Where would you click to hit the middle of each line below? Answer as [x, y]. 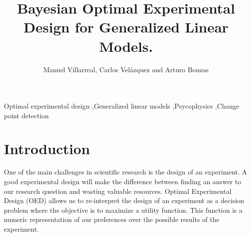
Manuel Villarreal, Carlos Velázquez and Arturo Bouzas [126, 69]
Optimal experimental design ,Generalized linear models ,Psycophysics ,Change [122, 106]
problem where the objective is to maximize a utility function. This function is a [123, 210]
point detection [26, 115]
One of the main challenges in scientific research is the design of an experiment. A [125, 172]
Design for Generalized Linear [126, 27]
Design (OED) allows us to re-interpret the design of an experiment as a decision [124, 200]
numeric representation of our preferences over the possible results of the [112, 219]
